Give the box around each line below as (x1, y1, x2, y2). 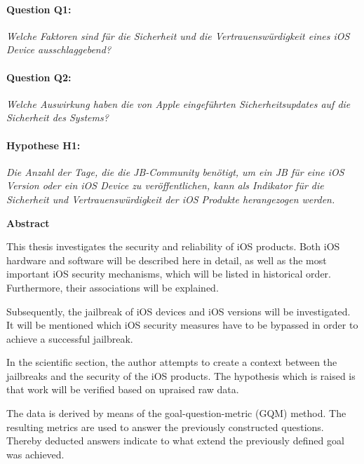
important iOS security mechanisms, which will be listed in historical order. (6, 266, 331, 281)
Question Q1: (6, 1, 72, 16)
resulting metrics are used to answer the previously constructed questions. (6, 419, 324, 434)
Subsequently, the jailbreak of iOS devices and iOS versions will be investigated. (6, 303, 351, 318)
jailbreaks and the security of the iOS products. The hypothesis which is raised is (6, 368, 356, 383)
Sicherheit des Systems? (6, 110, 109, 125)
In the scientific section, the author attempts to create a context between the (6, 355, 337, 369)
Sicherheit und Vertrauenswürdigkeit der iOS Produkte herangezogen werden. (6, 191, 335, 206)
